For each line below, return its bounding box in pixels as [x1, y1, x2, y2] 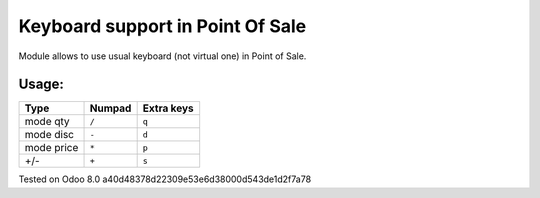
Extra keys [142, 101, 194, 115]
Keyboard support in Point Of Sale [18, 15, 307, 37]
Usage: [18, 76, 65, 93]
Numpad [89, 101, 132, 115]
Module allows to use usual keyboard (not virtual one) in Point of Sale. [18, 50, 307, 62]
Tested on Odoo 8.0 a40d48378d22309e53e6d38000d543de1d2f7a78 [18, 173, 312, 185]
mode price [24, 141, 79, 155]
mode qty [24, 115, 70, 129]
